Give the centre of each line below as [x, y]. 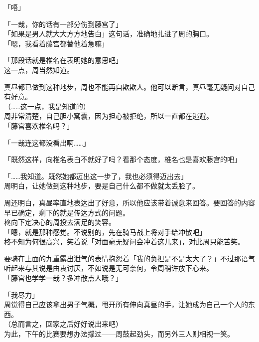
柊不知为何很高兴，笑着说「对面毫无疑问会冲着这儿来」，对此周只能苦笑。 [124, 242]
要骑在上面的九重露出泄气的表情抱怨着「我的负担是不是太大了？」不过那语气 [129, 258]
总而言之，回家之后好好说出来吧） [66, 324]
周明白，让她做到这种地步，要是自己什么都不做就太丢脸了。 [102, 186]
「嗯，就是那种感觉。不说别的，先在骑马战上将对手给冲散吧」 [105, 232]
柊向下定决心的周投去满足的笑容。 [60, 222]
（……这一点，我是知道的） [47, 106]
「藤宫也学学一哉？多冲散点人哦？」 [63, 278]
